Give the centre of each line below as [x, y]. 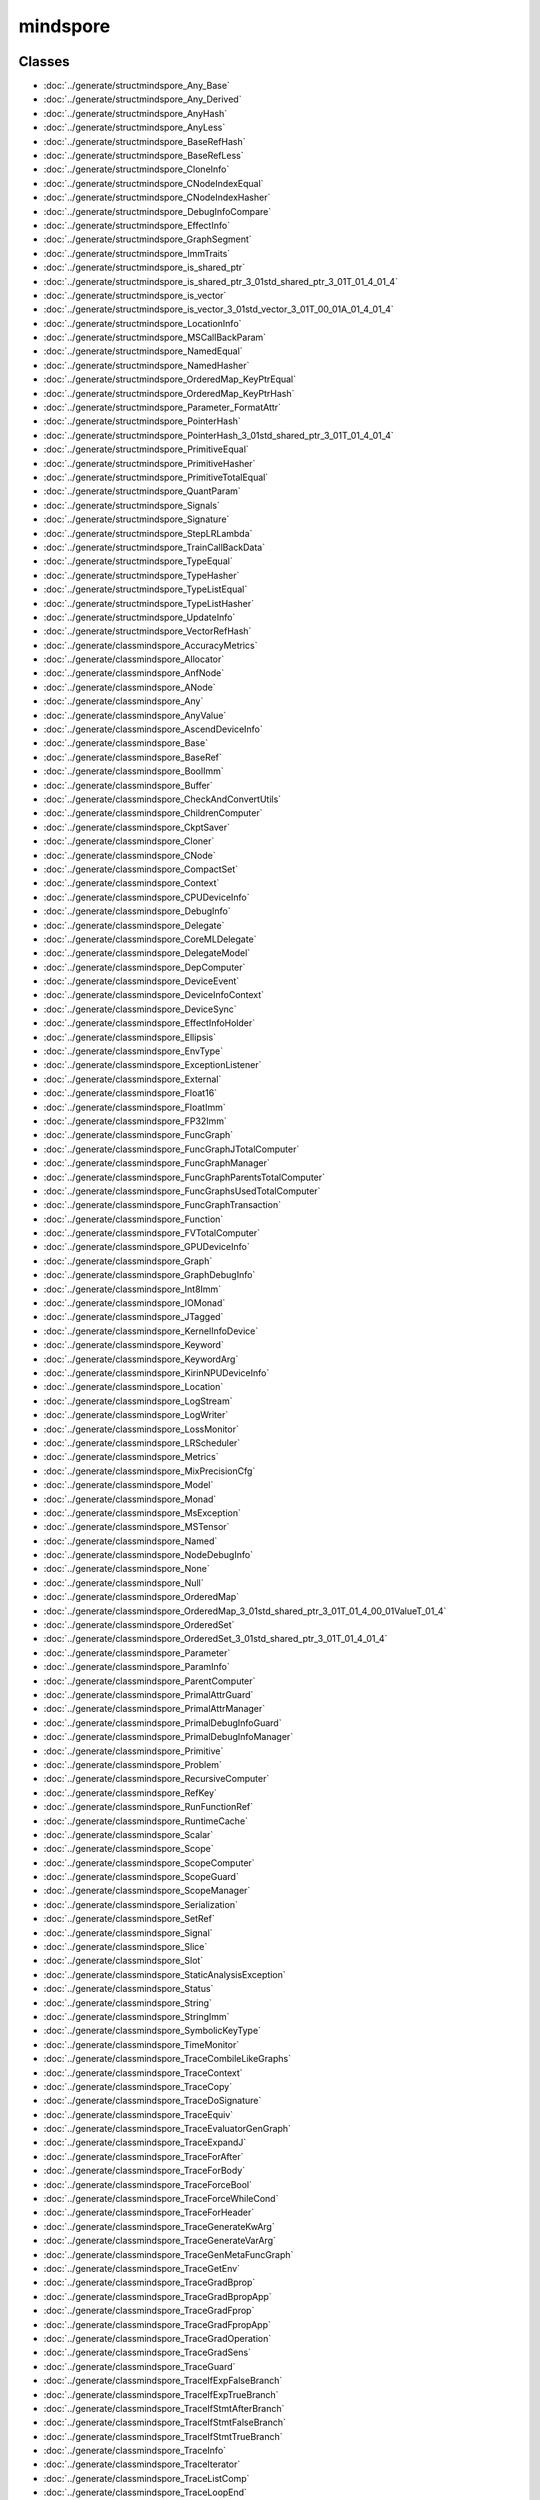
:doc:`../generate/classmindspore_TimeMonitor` [141, 2044]
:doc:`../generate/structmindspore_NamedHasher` [146, 365]
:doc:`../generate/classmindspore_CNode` [129, 855]
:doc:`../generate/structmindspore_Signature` [136, 519]
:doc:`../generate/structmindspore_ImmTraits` [137, 253]
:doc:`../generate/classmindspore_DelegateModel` [147, 953]
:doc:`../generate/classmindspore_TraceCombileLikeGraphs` [167, 2059]
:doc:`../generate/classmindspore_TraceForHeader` [149, 2212]
